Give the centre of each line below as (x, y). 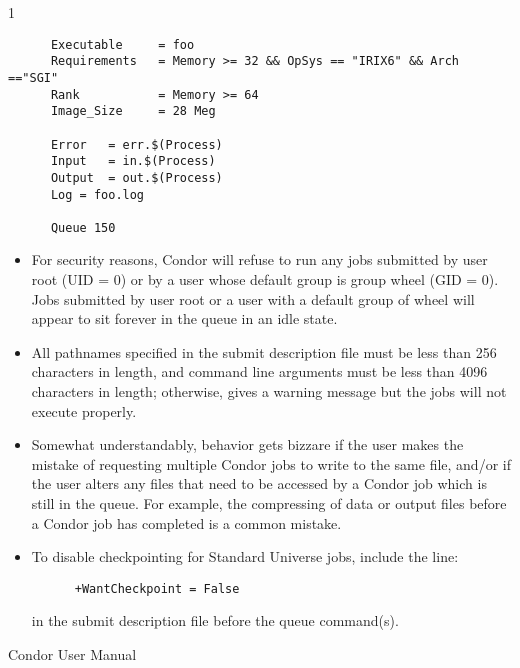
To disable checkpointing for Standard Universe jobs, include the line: (245, 556)
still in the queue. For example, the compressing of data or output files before (269, 503)
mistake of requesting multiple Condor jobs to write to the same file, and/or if (271, 463)
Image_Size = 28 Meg (133, 111)
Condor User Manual (72, 654)
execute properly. (84, 410)
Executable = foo (122, 44)
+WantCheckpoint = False (157, 588)
